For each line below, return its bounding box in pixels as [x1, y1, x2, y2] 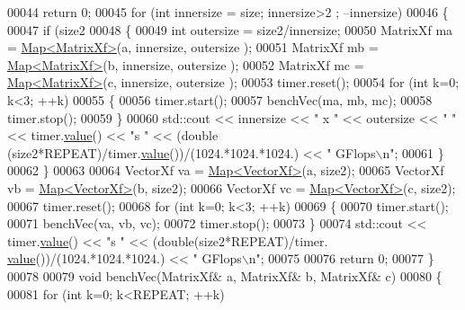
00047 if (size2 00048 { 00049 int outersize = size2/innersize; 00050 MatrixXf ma [7, 20, 453, 39]
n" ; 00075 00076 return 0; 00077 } [248, 249, 434, 268]
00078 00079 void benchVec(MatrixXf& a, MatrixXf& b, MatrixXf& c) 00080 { [7, 266, 443, 285]
